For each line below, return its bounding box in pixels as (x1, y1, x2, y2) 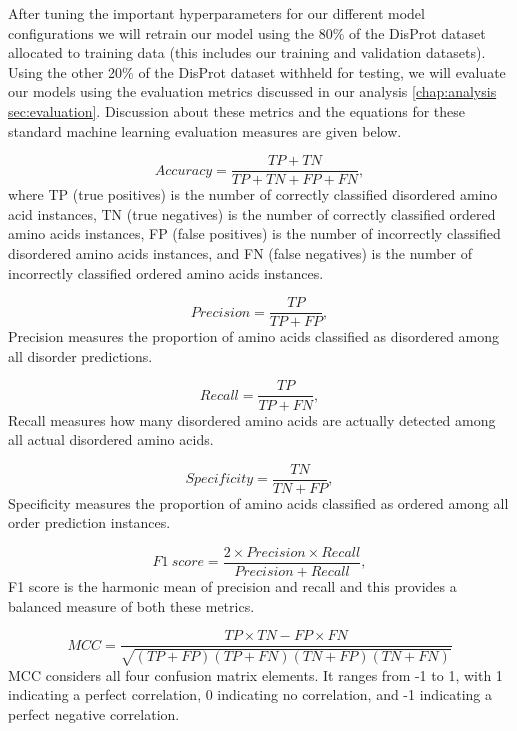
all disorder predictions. (8, 345, 153, 366)
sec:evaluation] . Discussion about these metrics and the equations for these (8, 100, 466, 121)
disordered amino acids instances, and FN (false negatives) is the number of (8, 243, 473, 263)
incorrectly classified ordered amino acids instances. (8, 262, 324, 283)
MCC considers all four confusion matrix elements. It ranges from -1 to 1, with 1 (8, 664, 503, 685)
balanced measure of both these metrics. (8, 595, 255, 616)
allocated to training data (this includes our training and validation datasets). (8, 42, 486, 63)
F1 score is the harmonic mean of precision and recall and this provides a (8, 576, 457, 596)
